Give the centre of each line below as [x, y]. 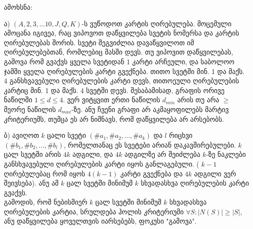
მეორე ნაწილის [30, 109]
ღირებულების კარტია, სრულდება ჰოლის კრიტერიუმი [94, 211]
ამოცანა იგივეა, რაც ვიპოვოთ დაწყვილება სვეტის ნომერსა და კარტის [122, 33]
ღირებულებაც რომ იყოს [45, 173]
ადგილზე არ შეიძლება [162, 154]
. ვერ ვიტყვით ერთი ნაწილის [112, 100]
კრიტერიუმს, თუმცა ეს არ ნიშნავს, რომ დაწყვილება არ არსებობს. [114, 119]
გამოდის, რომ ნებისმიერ [46, 202]
